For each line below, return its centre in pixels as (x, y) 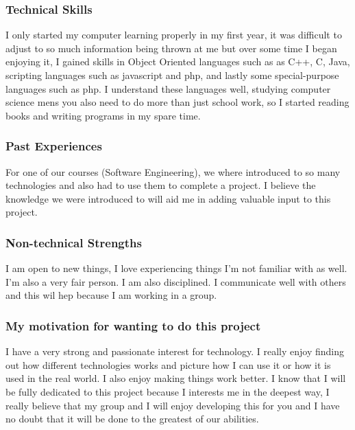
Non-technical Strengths (74, 242)
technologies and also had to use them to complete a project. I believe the (161, 185)
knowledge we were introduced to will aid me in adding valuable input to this (168, 198)
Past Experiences (54, 146)
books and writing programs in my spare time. (103, 115)
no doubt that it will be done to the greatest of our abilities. (132, 419)
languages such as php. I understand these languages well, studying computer (168, 88)
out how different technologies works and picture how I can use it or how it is (168, 364)
